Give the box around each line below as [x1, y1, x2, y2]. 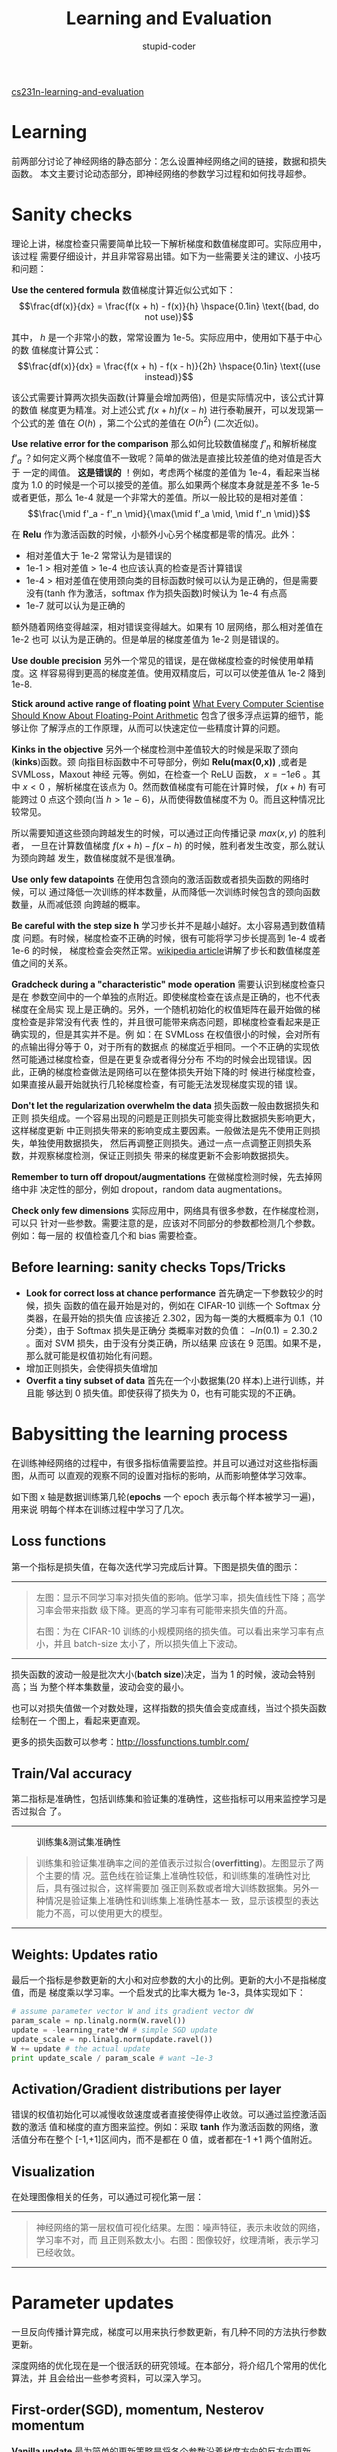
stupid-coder [142, 40, 196, 52]
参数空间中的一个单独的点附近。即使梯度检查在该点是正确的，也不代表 [30, 991, 321, 1003]
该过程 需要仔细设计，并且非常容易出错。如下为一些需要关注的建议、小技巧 [11, 250, 321, 262]
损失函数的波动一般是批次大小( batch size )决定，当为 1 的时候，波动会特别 [11, 1668, 316, 1680]
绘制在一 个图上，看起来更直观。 [11, 1714, 146, 1726]
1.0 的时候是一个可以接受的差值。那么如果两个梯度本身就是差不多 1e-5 [30, 479, 320, 491]
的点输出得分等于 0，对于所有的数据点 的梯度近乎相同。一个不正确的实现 [11, 1041, 311, 1053]
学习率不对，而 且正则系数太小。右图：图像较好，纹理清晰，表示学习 [35, 2234, 319, 2246]
